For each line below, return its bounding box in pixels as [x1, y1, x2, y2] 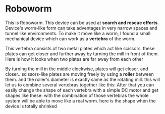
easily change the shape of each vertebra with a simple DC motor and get [5, 87, 159, 93]
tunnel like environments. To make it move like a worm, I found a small [5, 30, 151, 36]
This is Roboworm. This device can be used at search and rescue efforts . [5, 20, 159, 26]
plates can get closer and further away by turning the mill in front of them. [5, 51, 159, 57]
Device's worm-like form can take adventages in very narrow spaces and [5, 25, 157, 31]
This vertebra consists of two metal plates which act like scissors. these [5, 45, 155, 51]
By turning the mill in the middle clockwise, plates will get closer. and [5, 66, 148, 72]
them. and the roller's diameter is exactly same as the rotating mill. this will [5, 76, 160, 82]
